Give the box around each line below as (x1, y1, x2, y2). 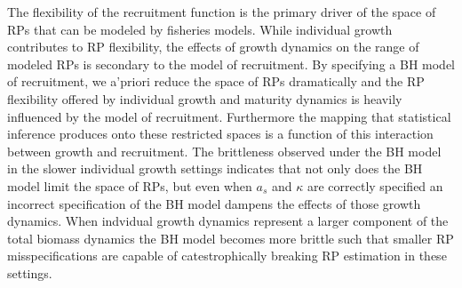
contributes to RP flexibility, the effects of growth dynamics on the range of (7, 37, 419, 56)
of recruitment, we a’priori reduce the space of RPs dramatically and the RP (7, 72, 425, 91)
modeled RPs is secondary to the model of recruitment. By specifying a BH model (7, 54, 455, 73)
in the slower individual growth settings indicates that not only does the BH (7, 159, 423, 178)
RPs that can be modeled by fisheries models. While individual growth (7, 20, 393, 38)
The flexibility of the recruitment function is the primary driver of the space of (7, 3, 436, 20)
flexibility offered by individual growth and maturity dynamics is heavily (7, 89, 402, 108)
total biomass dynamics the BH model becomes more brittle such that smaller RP (7, 228, 454, 247)
